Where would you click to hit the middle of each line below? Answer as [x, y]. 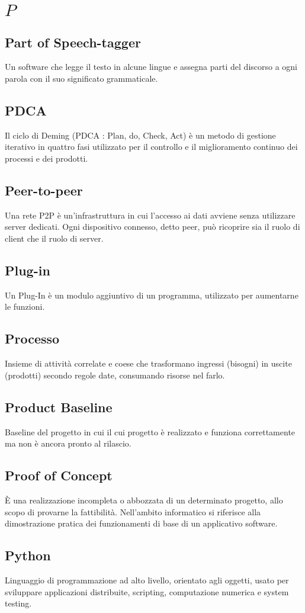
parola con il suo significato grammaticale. [81, 78]
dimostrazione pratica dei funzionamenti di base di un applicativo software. [141, 523]
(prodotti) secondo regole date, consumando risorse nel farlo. [115, 375]
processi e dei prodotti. [46, 158]
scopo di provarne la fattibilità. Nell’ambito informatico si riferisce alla [133, 511]
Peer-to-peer [44, 190]
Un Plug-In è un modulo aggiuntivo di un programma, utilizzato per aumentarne [152, 295]
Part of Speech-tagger [73, 42]
